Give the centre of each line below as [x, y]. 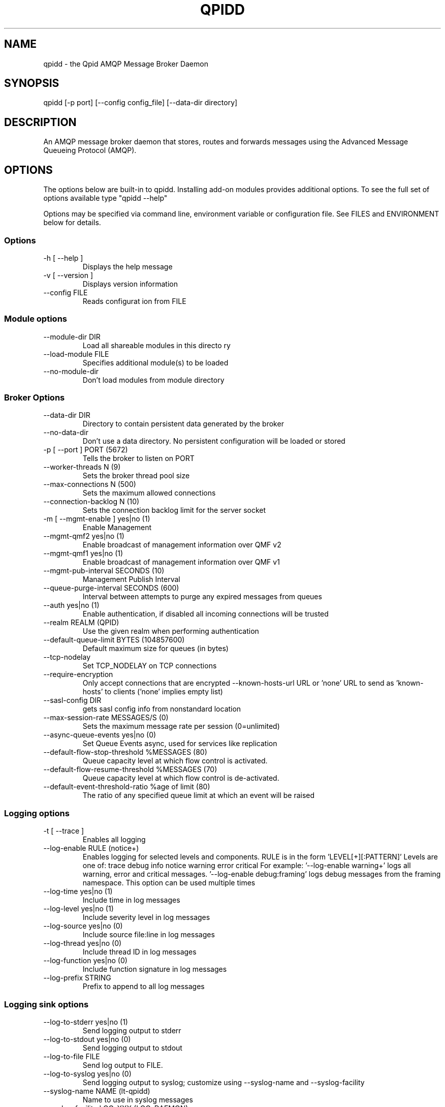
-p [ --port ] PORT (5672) [86, 450]
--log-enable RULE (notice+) [91, 848]
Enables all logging [114, 840]
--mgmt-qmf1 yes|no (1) [83, 553]
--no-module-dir [71, 371]
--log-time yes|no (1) [78, 891]
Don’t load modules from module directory [153, 380]
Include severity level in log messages [146, 917]
